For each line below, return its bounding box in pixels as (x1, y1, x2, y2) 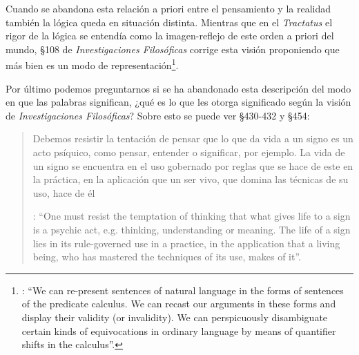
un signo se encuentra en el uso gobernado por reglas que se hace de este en (32, 158, 353, 173)
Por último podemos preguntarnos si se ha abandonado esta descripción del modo (6, 81, 351, 95)
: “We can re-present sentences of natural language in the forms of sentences (21, 282, 344, 297)
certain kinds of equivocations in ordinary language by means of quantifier (21, 323, 336, 338)
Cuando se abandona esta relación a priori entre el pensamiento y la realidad (6, 1, 331, 15)
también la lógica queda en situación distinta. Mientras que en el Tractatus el (6, 15, 333, 29)
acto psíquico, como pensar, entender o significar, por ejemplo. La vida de (32, 145, 345, 159)
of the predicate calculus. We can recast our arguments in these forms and (21, 296, 336, 311)
